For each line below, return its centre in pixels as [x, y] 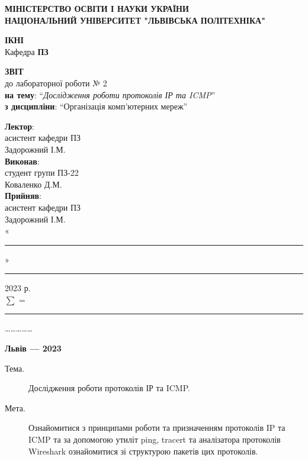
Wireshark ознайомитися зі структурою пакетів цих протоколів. [143, 451]
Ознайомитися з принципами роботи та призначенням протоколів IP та [157, 428]
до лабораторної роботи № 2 [56, 83]
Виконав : [22, 161]
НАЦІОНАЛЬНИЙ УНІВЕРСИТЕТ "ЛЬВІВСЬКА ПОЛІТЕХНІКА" [135, 20]
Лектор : [20, 126]
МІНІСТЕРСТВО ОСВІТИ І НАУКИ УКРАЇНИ [97, 8]
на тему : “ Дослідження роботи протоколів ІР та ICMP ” [110, 94]
